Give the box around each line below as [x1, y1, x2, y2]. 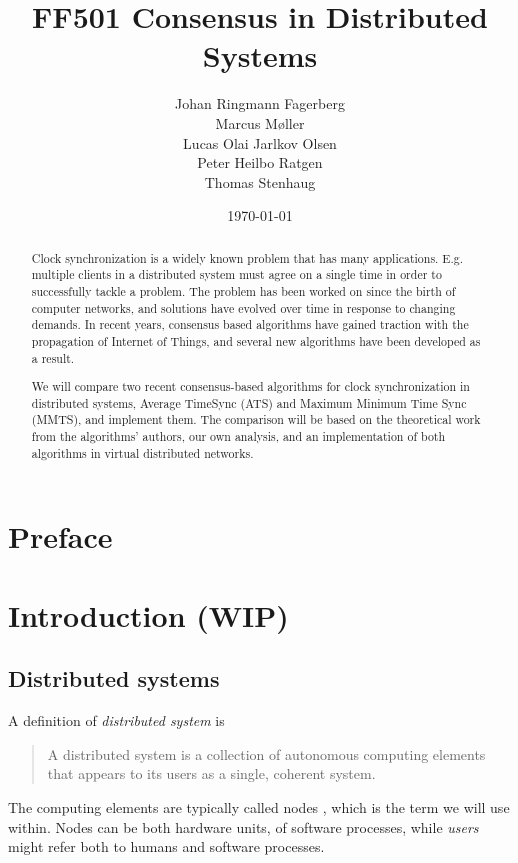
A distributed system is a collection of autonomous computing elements [47, 743, 486, 764]
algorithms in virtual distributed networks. [31, 444, 254, 461]
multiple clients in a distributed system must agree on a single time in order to [31, 266, 442, 283]
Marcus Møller [215, 112, 305, 133]
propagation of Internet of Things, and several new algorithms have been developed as [31, 332, 481, 349]
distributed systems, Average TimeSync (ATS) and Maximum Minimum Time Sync [31, 394, 467, 411]
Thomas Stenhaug [204, 171, 316, 192]
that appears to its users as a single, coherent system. [47, 763, 376, 784]
